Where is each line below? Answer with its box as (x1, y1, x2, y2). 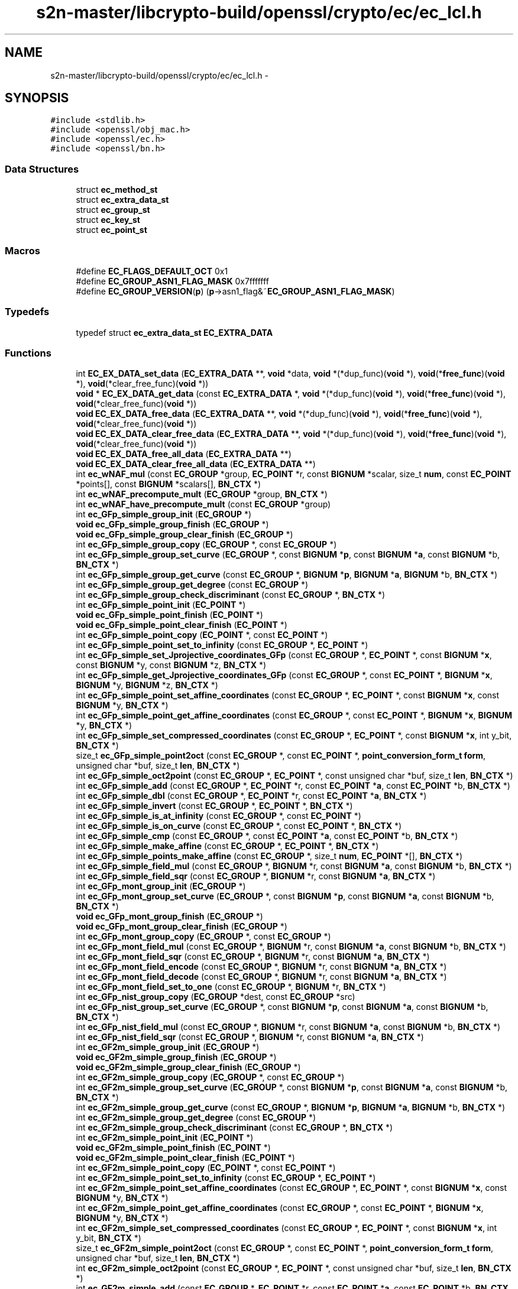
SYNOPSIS (5, 90, 69, 106)
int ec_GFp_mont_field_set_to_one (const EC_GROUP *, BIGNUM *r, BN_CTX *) (76, 982, 386, 992)
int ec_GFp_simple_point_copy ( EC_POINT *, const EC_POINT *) (76, 630, 328, 640)
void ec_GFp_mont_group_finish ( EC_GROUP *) (76, 911, 263, 922)
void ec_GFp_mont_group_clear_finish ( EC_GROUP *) (76, 921, 287, 932)
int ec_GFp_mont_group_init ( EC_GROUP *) (76, 881, 246, 892)
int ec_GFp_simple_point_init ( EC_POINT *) (76, 600, 246, 610)
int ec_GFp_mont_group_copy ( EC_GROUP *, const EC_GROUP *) (76, 931, 331, 942)
